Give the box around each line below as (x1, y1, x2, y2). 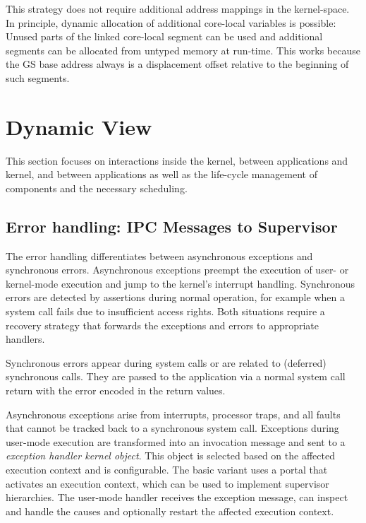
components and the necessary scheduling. (6, 180, 188, 195)
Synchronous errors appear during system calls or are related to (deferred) (6, 355, 327, 370)
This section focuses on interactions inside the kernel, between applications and (6, 153, 348, 168)
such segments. (6, 70, 70, 85)
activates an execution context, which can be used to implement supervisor (6, 476, 329, 490)
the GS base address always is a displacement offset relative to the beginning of (6, 57, 349, 71)
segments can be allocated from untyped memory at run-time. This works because (6, 42, 360, 57)
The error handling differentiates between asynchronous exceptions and (6, 248, 313, 263)
